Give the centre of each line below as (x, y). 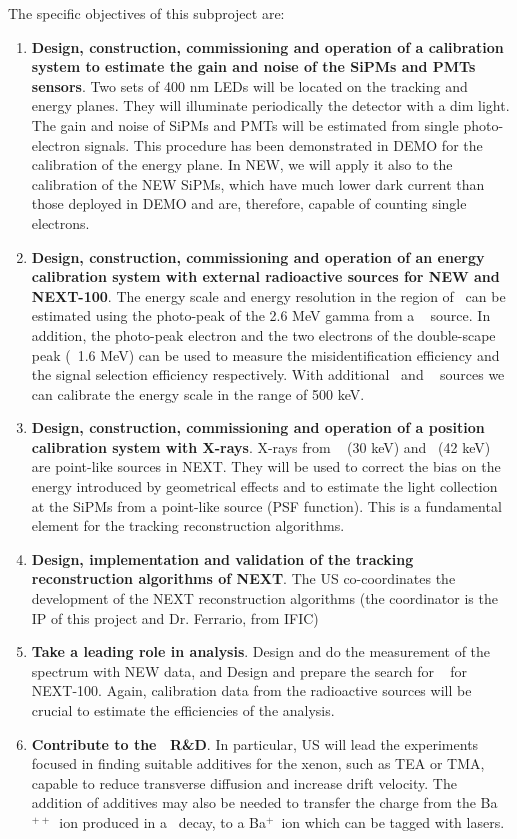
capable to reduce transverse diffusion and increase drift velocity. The (244, 782)
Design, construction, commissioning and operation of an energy (258, 256)
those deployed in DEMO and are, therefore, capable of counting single (249, 203)
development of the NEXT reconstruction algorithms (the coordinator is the (264, 598)
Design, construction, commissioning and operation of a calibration (267, 46)
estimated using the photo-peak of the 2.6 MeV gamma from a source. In (261, 315)
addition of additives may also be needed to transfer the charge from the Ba (264, 802)
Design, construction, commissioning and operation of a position (258, 427)
